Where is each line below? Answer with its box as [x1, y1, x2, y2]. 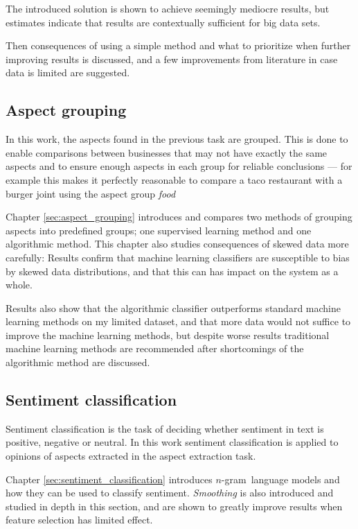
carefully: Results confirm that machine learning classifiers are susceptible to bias [6, 250, 350, 264]
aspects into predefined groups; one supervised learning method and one [6, 223, 312, 237]
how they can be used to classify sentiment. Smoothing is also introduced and [6, 485, 334, 500]
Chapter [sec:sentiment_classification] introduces [6, 471, 213, 486]
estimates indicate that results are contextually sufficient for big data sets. [6, 15, 321, 29]
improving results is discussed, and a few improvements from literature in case [6, 51, 338, 66]
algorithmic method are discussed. [6, 355, 150, 370]
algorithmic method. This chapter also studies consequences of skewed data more [6, 236, 349, 251]
